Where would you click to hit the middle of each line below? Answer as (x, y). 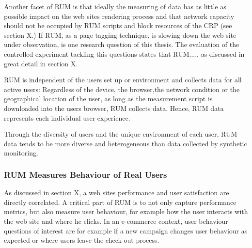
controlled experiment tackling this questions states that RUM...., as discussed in (124, 54)
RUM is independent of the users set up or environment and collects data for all (123, 80)
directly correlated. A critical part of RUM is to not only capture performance (120, 202)
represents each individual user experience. (67, 117)
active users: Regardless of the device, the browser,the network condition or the (122, 89)
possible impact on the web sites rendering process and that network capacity (119, 16)
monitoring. (21, 153)
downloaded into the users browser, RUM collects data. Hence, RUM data (114, 108)
